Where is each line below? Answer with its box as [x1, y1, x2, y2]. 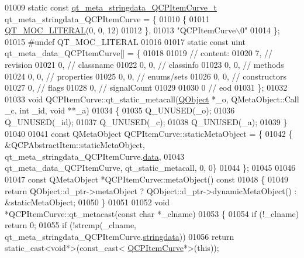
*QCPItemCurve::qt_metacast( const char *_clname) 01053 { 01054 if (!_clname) [5, 207, 299, 219]
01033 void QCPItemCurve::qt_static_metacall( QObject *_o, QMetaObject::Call [5, 92, 299, 105]
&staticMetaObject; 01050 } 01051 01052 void [5, 196, 170, 208]
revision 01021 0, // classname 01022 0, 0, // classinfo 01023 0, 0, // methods [5, 58, 284, 70]
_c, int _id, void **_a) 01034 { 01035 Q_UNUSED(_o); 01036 [5, 104, 235, 116]
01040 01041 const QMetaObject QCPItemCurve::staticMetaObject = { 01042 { [5, 127, 293, 139]
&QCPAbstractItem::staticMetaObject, [5, 139, 145, 151]
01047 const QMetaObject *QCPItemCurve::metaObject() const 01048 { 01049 [5, 173, 288, 185]
